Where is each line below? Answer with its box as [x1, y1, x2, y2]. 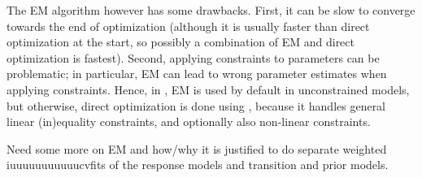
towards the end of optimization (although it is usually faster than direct [7, 17, 370, 34]
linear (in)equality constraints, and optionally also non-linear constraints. [7, 113, 371, 130]
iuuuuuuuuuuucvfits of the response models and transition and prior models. [7, 156, 389, 173]
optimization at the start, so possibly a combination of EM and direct [7, 33, 355, 50]
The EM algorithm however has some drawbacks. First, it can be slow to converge [7, 2, 415, 18]
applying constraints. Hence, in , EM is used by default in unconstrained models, [7, 80, 410, 98]
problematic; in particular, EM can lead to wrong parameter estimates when [7, 65, 387, 82]
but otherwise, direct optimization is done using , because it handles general [7, 97, 386, 114]
